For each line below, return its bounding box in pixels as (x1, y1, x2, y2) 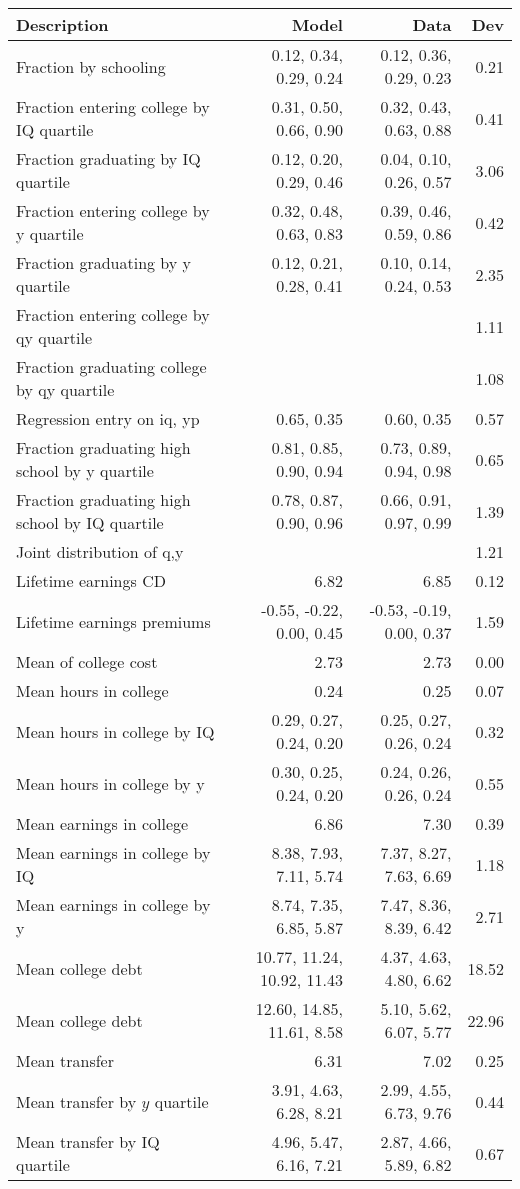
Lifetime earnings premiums (16, 609, 211, 633)
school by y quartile (16, 459, 154, 482)
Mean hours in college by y (16, 771, 205, 795)
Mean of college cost (16, 650, 158, 673)
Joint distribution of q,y (16, 540, 184, 563)
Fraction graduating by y (16, 251, 192, 274)
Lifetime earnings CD (16, 569, 166, 592)
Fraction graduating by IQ (16, 147, 201, 170)
